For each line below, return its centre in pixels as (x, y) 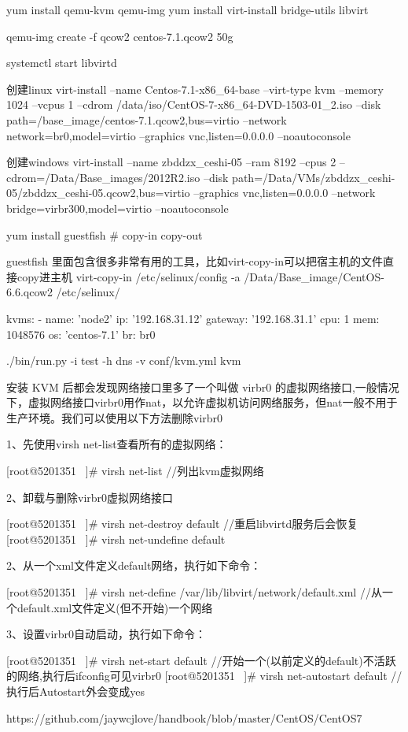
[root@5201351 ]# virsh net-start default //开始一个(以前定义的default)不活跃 (201, 660)
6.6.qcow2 (30, 292)
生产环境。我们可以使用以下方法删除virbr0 (115, 417)
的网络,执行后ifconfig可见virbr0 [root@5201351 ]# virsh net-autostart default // (204, 676)
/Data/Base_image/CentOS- (314, 276)
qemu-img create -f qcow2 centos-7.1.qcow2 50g (120, 36)
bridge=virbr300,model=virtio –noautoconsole (118, 208)
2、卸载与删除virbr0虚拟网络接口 (90, 497)
